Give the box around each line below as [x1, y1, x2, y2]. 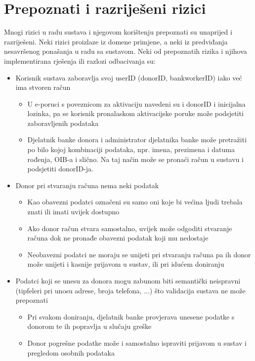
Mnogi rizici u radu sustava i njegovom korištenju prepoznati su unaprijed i [4, 27, 232, 37]
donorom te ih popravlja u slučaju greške [27, 321, 152, 331]
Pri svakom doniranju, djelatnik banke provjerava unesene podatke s [27, 311, 235, 321]
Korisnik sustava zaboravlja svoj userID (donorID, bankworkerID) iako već [15, 72, 242, 82]
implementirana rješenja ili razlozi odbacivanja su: [4, 55, 156, 66]
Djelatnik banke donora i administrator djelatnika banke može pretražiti [27, 134, 247, 145]
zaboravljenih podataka [27, 118, 99, 128]
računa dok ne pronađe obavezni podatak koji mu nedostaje [27, 233, 209, 243]
